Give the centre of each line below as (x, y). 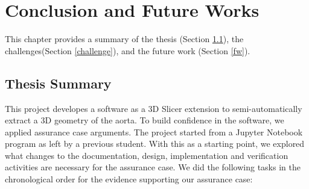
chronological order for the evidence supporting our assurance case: (129, 179)
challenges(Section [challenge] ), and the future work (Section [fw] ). (128, 50)
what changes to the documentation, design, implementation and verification (147, 155)
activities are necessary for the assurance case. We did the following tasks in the (153, 167)
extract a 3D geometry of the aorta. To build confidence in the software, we (145, 120)
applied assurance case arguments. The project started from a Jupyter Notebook (154, 132)
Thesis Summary (58, 83)
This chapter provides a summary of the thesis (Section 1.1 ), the (124, 39)
